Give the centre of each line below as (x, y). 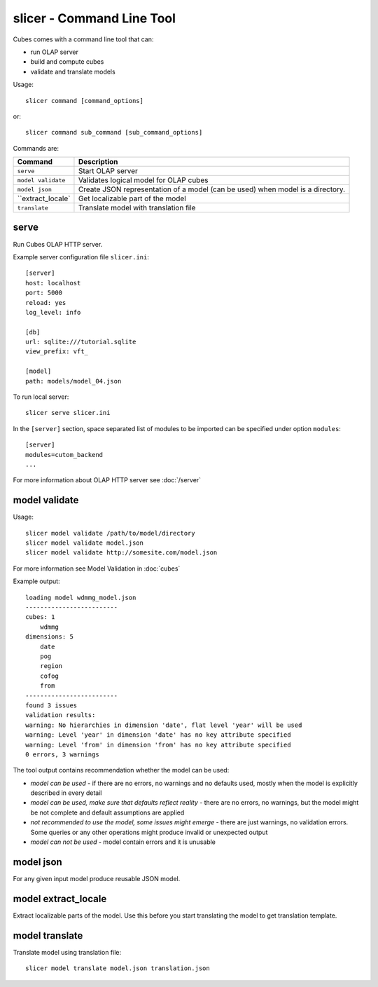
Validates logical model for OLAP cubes (143, 180)
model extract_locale (60, 898)
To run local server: (41, 397)
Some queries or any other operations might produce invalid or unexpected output (149, 832)
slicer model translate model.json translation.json (118, 968)
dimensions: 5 (49, 637)
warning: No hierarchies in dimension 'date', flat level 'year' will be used (164, 725)
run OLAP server (54, 52)
